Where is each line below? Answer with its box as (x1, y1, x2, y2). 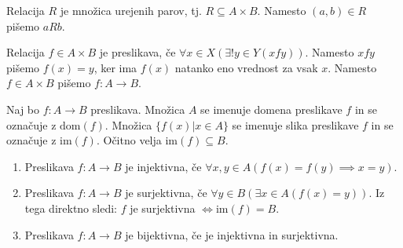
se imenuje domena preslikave (200, 100, 343, 117)
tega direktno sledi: (24, 199, 117, 216)
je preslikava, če (99, 44, 176, 60)
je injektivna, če (125, 158, 202, 174)
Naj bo (6, 100, 40, 117)
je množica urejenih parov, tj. (60, 2, 202, 18)
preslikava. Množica (90, 100, 185, 117)
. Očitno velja (96, 132, 162, 148)
